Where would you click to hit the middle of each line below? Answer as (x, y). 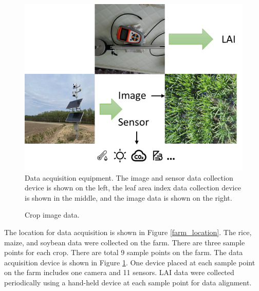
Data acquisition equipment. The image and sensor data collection (129, 177)
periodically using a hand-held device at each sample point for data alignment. (128, 283)
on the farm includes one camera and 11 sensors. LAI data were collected (119, 272)
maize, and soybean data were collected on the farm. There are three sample (125, 242)
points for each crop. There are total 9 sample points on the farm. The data (124, 252)
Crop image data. (52, 215)
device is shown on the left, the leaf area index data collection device (133, 188)
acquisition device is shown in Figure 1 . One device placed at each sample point (130, 262)
